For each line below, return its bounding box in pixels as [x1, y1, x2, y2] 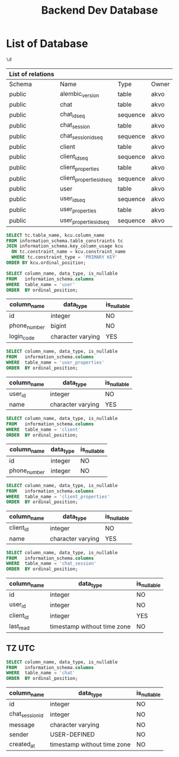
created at [9, 740, 36, 749]
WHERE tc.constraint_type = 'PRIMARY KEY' [11, 255, 118, 260]
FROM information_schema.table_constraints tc [6, 238, 123, 244]
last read [9, 622, 30, 631]
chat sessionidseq [60, 132, 103, 141]
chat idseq [60, 110, 85, 119]
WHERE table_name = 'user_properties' [6, 360, 105, 365]
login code [9, 332, 35, 341]
